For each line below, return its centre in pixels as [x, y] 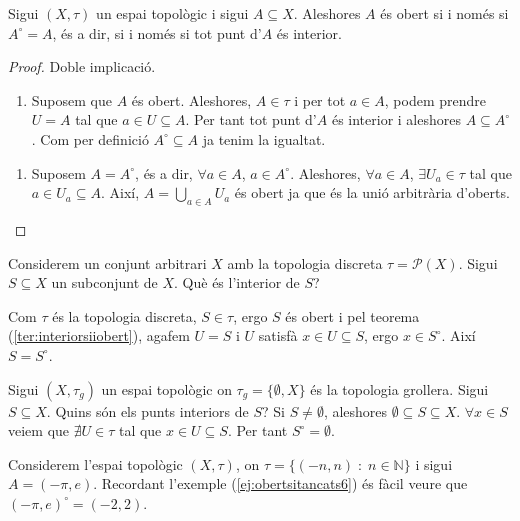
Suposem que [71, 99]
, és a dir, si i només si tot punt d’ [157, 32]
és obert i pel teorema [352, 315]
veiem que [39, 430]
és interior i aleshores [396, 119]
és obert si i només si [444, 13]
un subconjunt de [104, 282]
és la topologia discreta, [124, 315]
